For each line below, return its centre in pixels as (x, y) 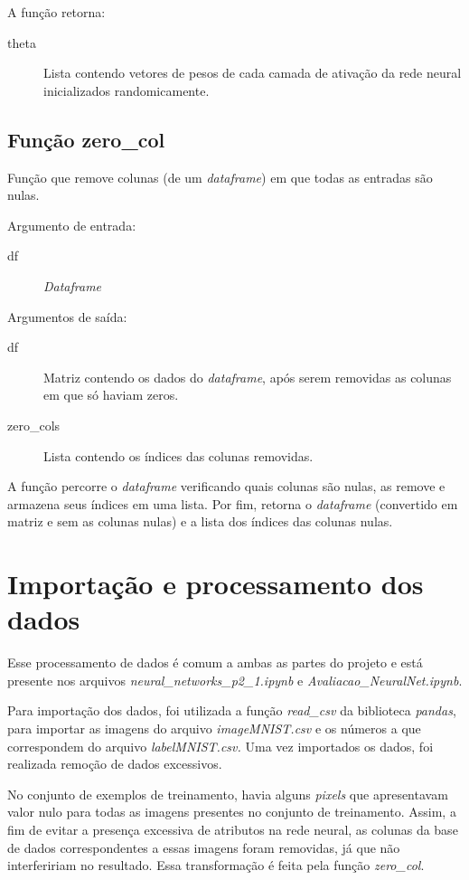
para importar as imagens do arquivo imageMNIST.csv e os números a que (214, 728)
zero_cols (34, 425)
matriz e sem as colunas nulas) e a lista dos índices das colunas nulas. (200, 521)
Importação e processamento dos (216, 584)
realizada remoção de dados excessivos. (115, 764)
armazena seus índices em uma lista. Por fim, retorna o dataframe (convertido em (233, 503)
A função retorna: (56, 12)
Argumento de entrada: (72, 225)
